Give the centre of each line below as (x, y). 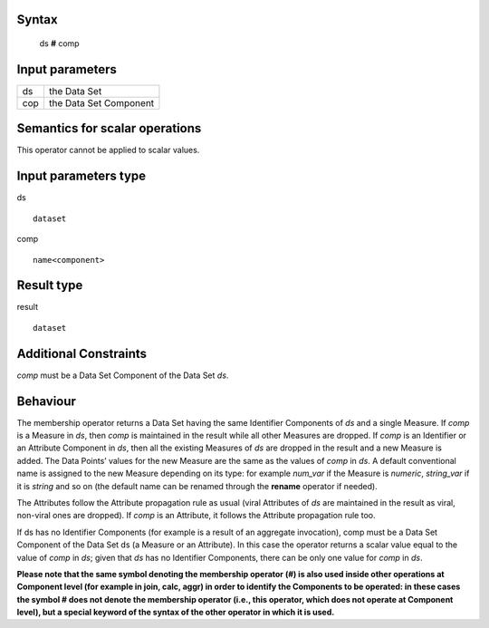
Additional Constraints (82, 353)
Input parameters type (81, 176)
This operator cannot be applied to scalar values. (108, 150)
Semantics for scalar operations (109, 128)
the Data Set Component (101, 102)
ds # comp (60, 43)
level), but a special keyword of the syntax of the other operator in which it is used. (176, 613)
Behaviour (47, 401)
